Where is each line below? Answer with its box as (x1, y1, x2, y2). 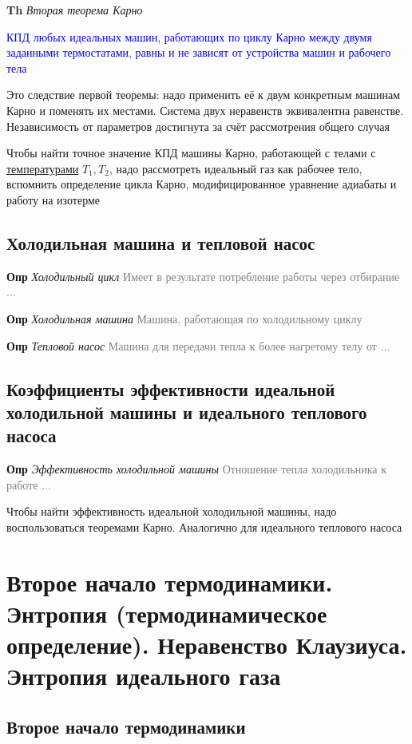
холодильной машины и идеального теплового (6, 399, 367, 424)
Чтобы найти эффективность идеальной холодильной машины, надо (6, 503, 337, 520)
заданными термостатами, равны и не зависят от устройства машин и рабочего (6, 44, 391, 61)
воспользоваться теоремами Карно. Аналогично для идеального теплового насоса (6, 518, 402, 535)
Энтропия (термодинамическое (6, 596, 327, 629)
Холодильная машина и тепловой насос (6, 230, 315, 255)
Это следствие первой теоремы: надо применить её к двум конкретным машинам (6, 86, 401, 103)
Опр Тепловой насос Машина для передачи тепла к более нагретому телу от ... (6, 337, 390, 354)
